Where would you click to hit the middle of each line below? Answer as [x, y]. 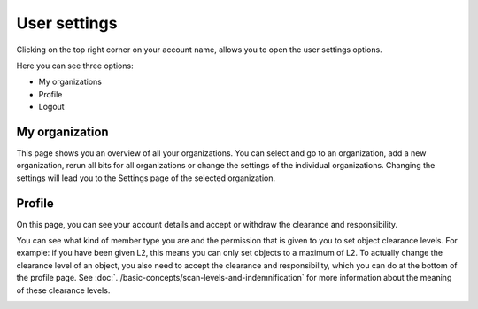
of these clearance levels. [63, 290]
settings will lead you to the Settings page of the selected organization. [146, 178]
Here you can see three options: [75, 66]
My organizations [70, 82]
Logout [52, 107]
